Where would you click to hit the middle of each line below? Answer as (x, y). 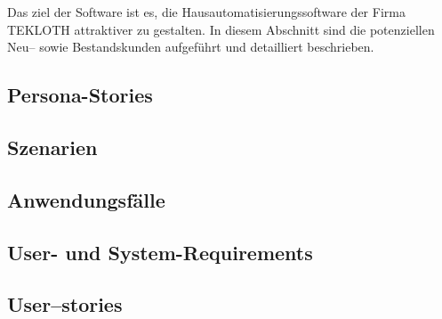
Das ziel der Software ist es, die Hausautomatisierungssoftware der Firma (206, 12)
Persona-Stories (80, 95)
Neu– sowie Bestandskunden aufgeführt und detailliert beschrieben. (191, 47)
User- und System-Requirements (160, 252)
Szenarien (52, 147)
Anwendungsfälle (86, 199)
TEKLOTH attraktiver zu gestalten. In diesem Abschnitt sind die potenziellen (221, 29)
